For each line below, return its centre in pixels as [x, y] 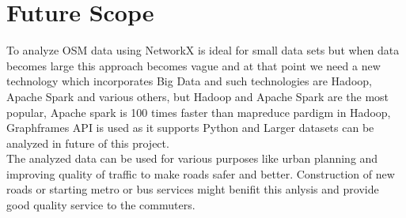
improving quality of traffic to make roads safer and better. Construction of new [201, 173]
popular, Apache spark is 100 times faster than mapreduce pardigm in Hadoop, [199, 112]
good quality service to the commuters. [101, 205]
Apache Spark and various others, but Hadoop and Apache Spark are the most [198, 96]
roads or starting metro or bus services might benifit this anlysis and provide [193, 189]
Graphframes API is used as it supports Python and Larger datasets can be [190, 128]
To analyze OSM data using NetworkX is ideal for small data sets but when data [203, 50]
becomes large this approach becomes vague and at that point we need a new [194, 65]
